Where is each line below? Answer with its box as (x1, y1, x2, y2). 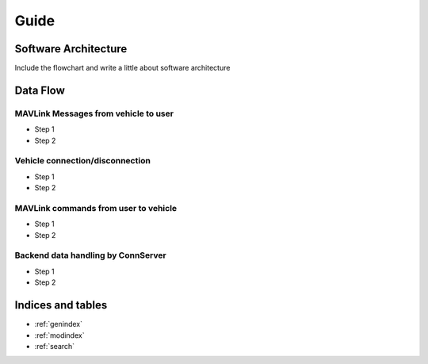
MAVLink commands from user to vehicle (14, 202, 178, 213)
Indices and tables (14, 298, 108, 312)
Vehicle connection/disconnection (14, 155, 151, 167)
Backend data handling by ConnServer (14, 250, 166, 261)
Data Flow (14, 83, 65, 97)
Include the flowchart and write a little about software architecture (14, 63, 231, 73)
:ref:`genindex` (34, 320, 83, 329)
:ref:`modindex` (34, 330, 85, 340)
